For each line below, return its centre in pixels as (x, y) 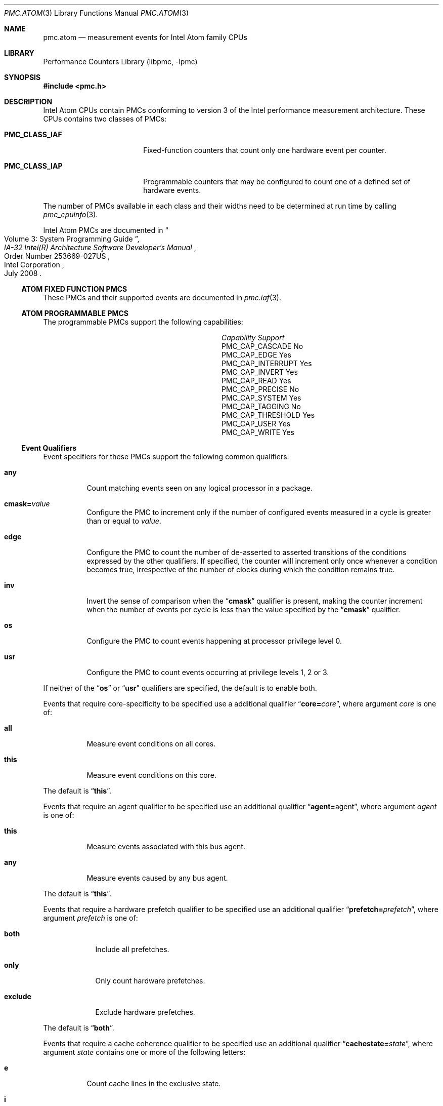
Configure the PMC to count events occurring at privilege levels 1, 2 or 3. (208, 672)
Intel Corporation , (34, 265)
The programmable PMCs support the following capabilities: (143, 322)
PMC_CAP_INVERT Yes (260, 372)
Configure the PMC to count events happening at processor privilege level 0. (214, 641)
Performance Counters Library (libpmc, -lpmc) (120, 62)
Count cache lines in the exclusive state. (154, 1083)
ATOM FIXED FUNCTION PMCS (74, 289)
